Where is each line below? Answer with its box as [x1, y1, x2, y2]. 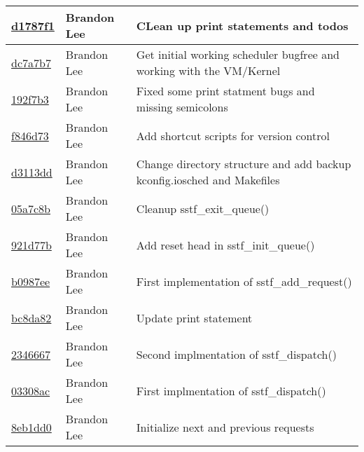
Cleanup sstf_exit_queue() [136, 200, 269, 217]
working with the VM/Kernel [136, 62, 281, 78]
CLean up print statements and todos [136, 17, 349, 34]
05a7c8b [11, 200, 51, 217]
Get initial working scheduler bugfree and [136, 46, 339, 62]
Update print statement [136, 309, 253, 326]
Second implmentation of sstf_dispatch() [136, 345, 337, 362]
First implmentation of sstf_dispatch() [136, 382, 326, 399]
